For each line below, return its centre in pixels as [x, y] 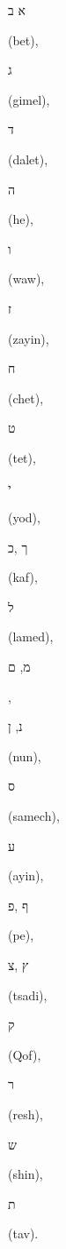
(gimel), [29, 99]
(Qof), [25, 1054]
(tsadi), [28, 994]
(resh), [26, 1114]
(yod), [24, 517]
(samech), [34, 816]
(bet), [23, 40]
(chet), [26, 398]
